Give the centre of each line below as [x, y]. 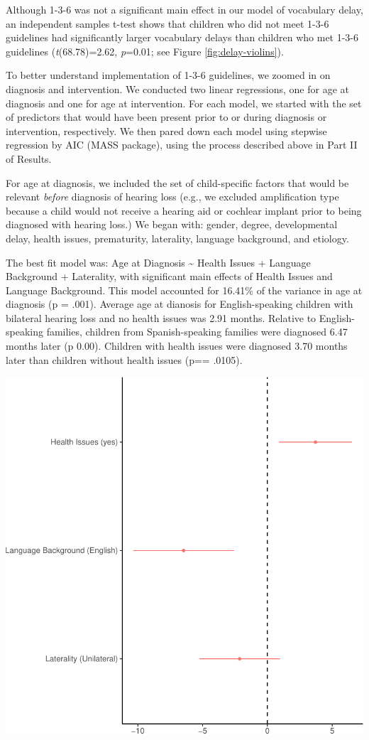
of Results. [29, 158]
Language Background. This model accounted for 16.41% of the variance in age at [184, 290]
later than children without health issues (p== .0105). [124, 359]
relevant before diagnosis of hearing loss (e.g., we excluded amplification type [172, 197]
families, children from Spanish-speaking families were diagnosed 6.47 [197, 332]
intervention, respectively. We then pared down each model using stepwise [166, 130]
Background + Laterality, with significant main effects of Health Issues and [169, 276]
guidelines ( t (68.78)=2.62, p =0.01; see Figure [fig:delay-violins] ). [145, 51]
